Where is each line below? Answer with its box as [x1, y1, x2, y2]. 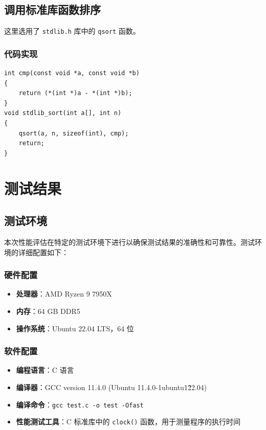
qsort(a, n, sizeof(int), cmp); [18, 129, 129, 137]
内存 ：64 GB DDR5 [16, 306, 80, 316]
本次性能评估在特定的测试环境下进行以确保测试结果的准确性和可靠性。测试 [4, 237, 255, 247]
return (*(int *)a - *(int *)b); [18, 89, 132, 97]
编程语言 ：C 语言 [16, 365, 74, 375]
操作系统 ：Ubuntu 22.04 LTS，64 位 [16, 323, 134, 333]
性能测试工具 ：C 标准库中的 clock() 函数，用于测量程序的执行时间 [16, 416, 241, 427]
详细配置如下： [18, 246, 69, 257]
